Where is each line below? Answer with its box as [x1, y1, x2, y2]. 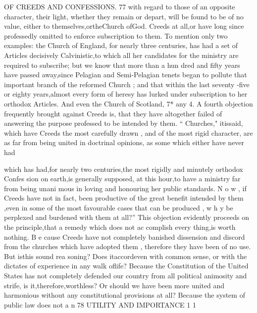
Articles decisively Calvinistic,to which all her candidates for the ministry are [4, 50, 239, 60]
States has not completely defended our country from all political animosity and [4, 270, 247, 281]
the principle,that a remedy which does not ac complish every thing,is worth [4, 222, 236, 232]
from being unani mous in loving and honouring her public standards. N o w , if [4, 183, 247, 193]
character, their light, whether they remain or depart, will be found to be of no [4, 11, 244, 21]
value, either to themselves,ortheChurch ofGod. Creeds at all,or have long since [4, 21, 244, 31]
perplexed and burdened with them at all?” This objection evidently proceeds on [4, 212, 249, 222]
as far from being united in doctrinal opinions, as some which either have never [4, 137, 245, 148]
